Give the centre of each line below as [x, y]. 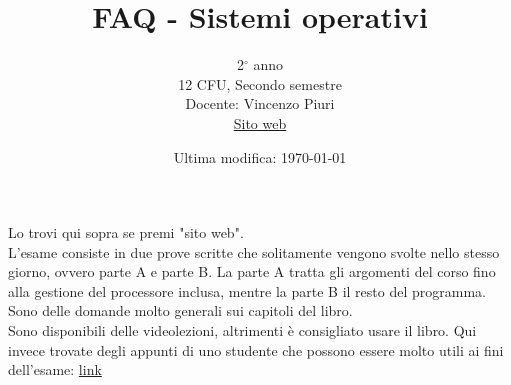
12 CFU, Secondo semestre [260, 83]
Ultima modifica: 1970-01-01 [260, 156]
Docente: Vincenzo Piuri [260, 103]
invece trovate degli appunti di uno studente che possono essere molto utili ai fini [256, 349]
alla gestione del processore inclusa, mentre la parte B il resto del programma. [247, 290]
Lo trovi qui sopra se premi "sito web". [126, 232]
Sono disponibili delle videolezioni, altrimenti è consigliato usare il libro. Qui [242, 330]
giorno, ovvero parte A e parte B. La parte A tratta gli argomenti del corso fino [252, 271]
